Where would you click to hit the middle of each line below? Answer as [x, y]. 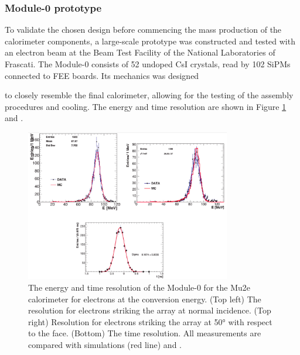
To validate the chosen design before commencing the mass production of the [143, 30]
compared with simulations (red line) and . [105, 344]
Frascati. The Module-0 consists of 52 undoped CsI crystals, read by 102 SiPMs [148, 64]
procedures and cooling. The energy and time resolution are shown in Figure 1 [146, 106]
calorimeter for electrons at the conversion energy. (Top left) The [145, 299]
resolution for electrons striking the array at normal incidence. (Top [150, 310]
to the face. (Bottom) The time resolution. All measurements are [145, 333]
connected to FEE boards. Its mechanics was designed [102, 75]
